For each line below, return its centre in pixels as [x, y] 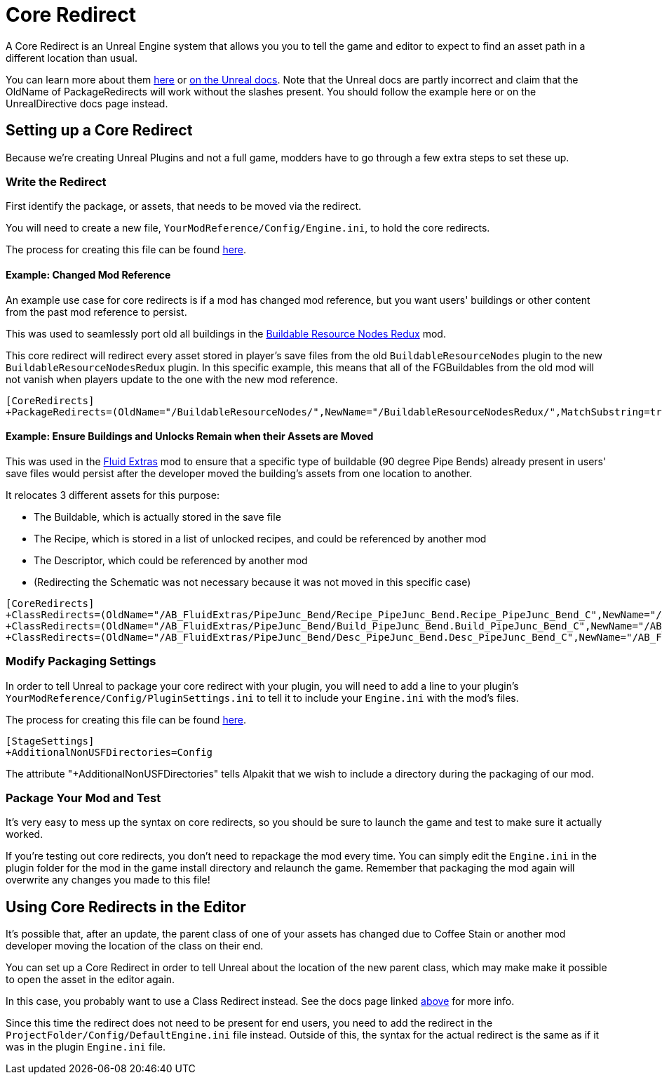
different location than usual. [72, 58]
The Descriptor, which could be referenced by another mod [171, 560]
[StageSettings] [50, 741]
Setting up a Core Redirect [99, 131]
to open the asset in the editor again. [90, 980]
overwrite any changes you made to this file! [108, 880]
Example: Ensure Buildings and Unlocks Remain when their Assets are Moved [190, 436]
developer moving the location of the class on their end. [135, 946]
